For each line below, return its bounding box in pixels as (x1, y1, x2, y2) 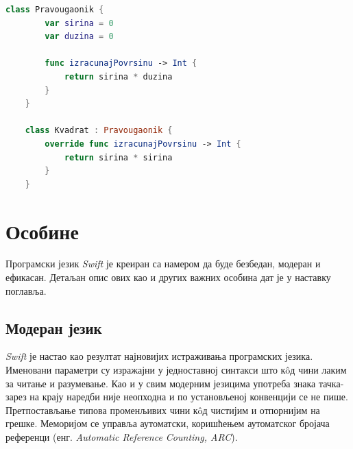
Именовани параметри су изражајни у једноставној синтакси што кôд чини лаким (5, 363, 347, 377)
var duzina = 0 (45, 32, 114, 42)
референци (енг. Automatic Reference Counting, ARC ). (5, 429, 238, 444)
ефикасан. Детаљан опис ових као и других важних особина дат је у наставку (5, 270, 331, 284)
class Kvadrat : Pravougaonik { (25, 125, 173, 136)
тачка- (318, 376, 344, 390)
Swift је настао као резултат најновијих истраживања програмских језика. (5, 349, 313, 363)
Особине (5, 217, 79, 245)
